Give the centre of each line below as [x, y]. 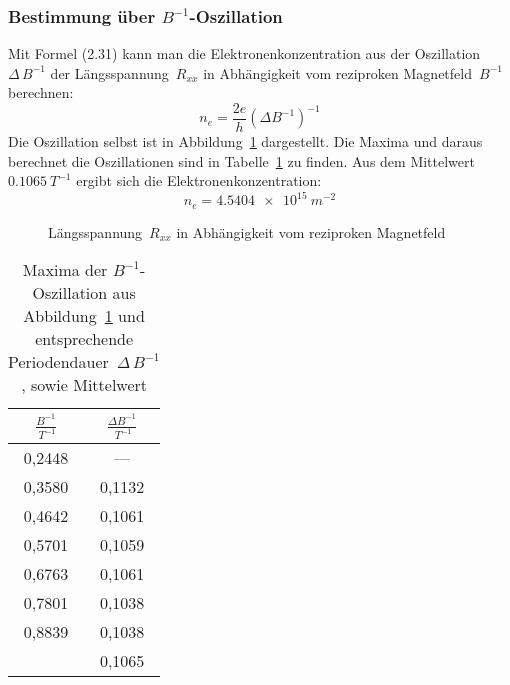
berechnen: [41, 92]
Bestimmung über [82, 15]
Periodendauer [58, 362]
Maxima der [65, 270]
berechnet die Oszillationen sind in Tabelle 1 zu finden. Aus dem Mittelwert [241, 160]
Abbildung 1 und [84, 316]
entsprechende [84, 339]
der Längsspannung [109, 72]
